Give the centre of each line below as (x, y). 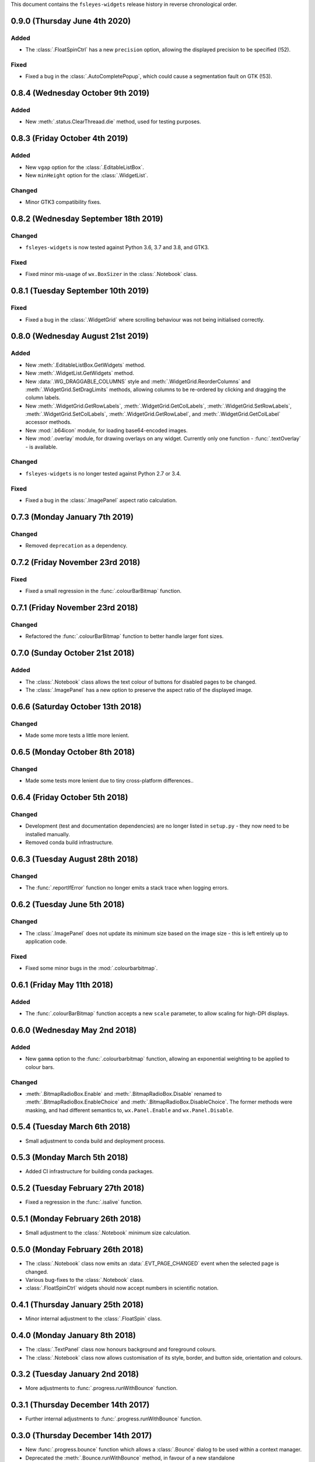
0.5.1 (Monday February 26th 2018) (76, 1219)
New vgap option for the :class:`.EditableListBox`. (85, 167)
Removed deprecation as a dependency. (76, 546)
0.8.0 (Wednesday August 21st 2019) (80, 336)
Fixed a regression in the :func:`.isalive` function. (84, 1202)
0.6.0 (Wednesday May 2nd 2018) (74, 1030)
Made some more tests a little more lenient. (77, 735)
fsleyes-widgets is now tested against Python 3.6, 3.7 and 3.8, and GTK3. (117, 247)
